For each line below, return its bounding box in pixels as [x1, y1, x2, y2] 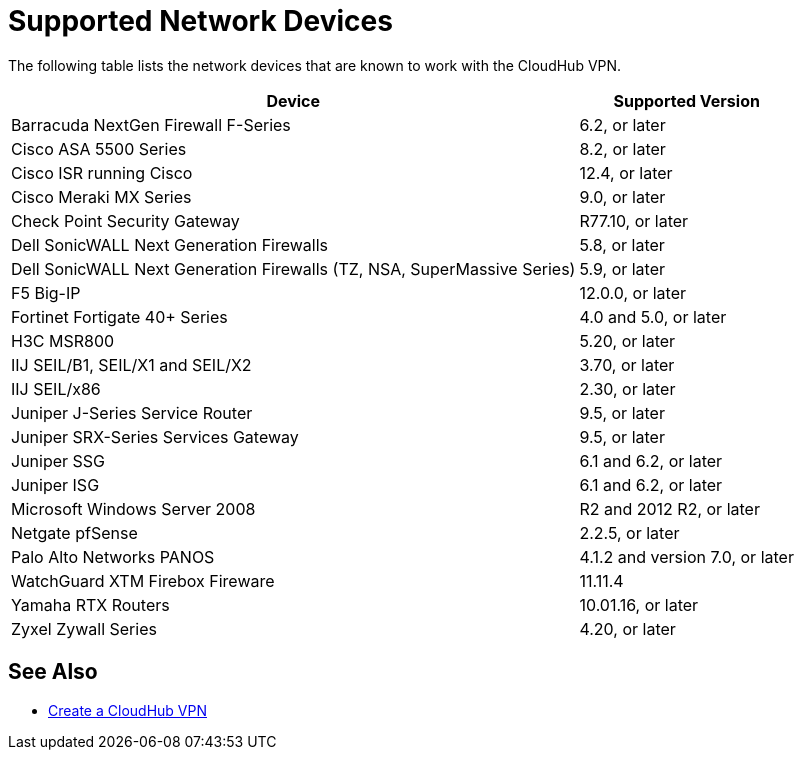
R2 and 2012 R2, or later [579, 498, 760, 519]
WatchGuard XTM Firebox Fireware [11, 570, 275, 591]
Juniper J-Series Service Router [11, 402, 253, 423]
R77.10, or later [579, 210, 689, 231]
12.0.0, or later [579, 282, 686, 303]
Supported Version [613, 90, 760, 111]
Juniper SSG [11, 450, 106, 471]
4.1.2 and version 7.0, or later [579, 546, 794, 567]
